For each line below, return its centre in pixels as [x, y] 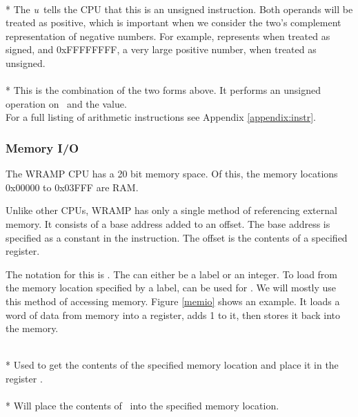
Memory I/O [42, 147]
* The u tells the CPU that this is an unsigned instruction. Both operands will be [179, 9]
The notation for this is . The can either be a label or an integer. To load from [172, 274]
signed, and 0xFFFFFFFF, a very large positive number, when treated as [161, 49]
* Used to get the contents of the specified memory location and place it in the [172, 365]
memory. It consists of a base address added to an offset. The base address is [168, 223]
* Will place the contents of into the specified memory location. [142, 406]
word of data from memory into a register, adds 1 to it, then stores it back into [173, 314]
